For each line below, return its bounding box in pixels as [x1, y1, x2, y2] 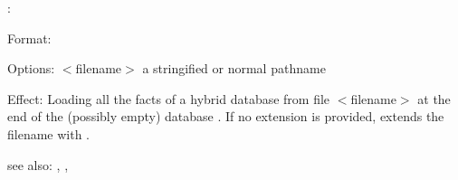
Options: [7, 59, 55, 78]
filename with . [7, 124, 90, 143]
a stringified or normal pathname [142, 59, 326, 78]
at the [417, 89, 451, 108]
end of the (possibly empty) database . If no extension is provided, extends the [7, 107, 444, 126]
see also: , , [7, 155, 69, 174]
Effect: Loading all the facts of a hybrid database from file [7, 89, 330, 108]
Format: [7, 28, 52, 47]
